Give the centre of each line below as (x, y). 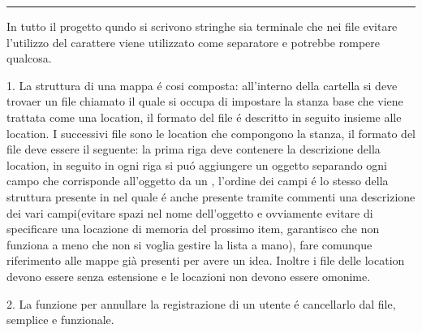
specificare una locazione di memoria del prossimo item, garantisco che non (193, 229)
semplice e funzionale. (60, 320)
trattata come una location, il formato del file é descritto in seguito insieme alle (204, 117)
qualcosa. (29, 58)
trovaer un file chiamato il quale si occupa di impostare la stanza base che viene (205, 101)
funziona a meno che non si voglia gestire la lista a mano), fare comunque (189, 244)
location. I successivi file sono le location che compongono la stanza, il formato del (211, 133)
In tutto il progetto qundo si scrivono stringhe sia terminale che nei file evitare (202, 26)
